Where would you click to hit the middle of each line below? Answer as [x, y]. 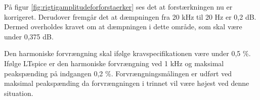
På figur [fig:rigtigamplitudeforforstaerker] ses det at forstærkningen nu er [118, 7]
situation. [19, 93]
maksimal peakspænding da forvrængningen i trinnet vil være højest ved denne [127, 83]
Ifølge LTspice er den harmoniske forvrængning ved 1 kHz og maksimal [114, 63]
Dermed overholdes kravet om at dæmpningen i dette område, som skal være [123, 27]
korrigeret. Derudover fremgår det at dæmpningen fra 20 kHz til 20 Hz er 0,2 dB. [130, 16]
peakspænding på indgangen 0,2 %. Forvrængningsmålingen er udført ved [118, 73]
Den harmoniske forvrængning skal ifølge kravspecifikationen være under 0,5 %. [127, 53]
